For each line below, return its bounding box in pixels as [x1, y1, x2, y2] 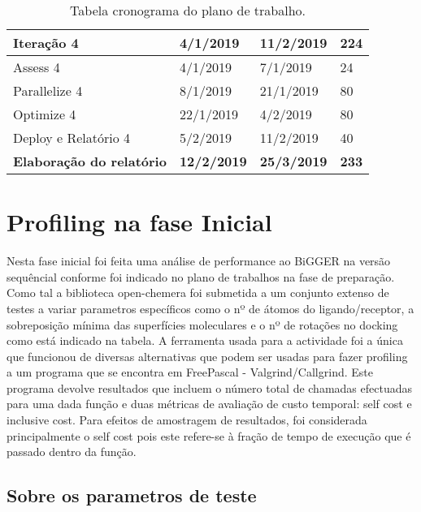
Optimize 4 [13, 105, 76, 123]
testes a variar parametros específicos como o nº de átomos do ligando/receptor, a [7, 299, 414, 316]
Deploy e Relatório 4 [13, 128, 131, 147]
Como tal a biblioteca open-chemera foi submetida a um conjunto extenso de [7, 284, 389, 301]
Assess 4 [13, 58, 60, 76]
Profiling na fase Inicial [7, 205, 272, 239]
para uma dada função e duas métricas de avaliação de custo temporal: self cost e [7, 395, 412, 412]
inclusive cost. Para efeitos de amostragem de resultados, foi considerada [7, 411, 367, 428]
